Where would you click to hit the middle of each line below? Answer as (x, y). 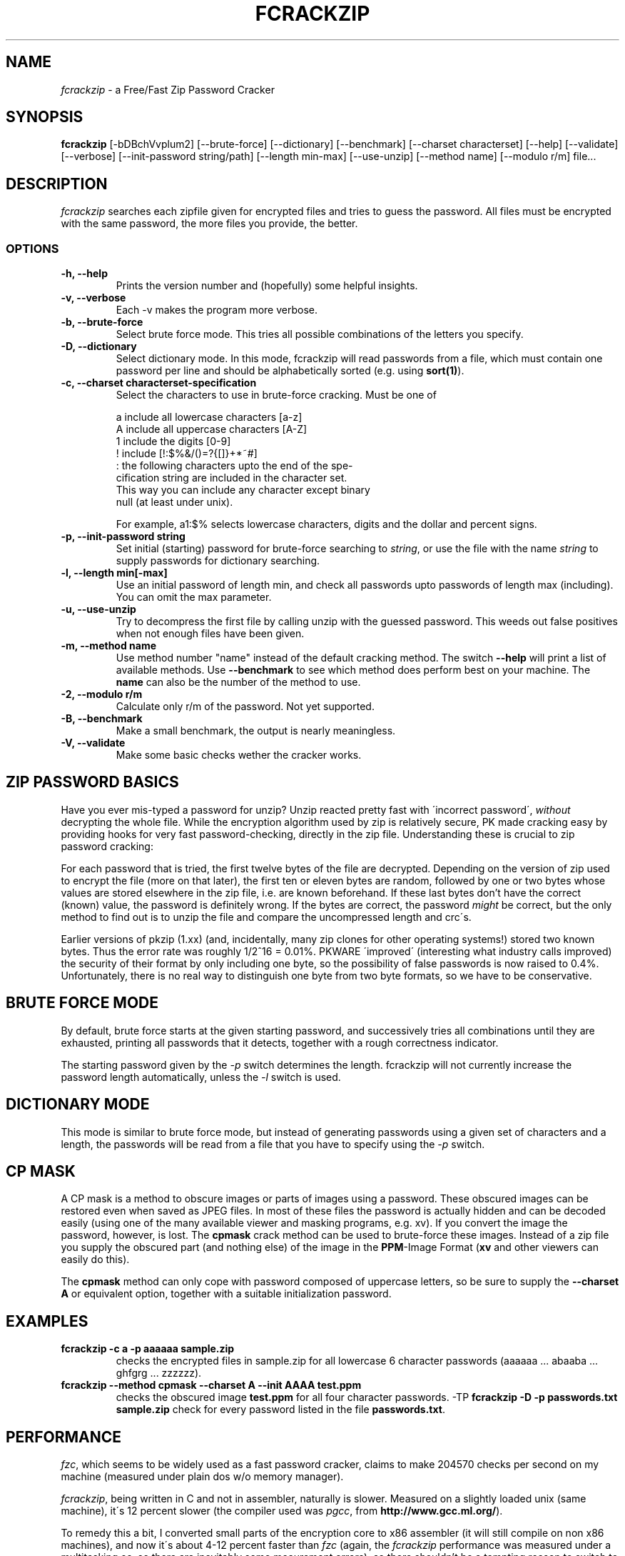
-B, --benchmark (102, 719)
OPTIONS (32, 248)
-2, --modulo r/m (102, 694)
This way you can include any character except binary (243, 490)
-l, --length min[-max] (114, 573)
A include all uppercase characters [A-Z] (212, 429)
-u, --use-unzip (98, 609)
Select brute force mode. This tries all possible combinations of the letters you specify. (320, 334)
